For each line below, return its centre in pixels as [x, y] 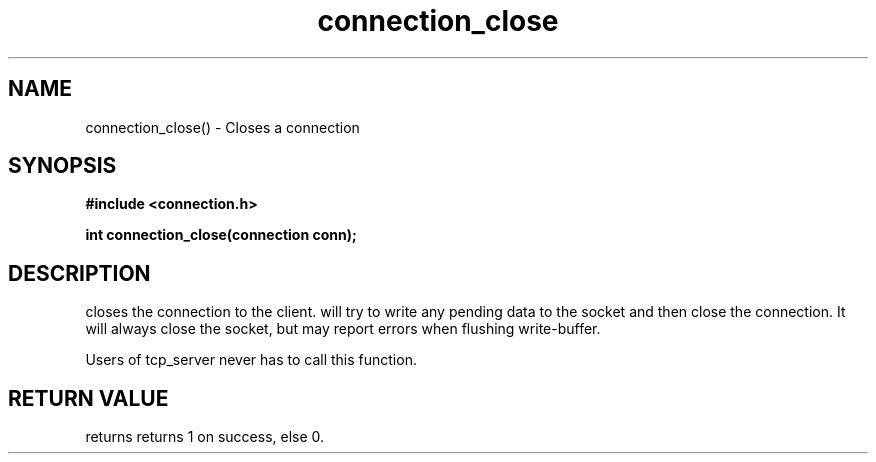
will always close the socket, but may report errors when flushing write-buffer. [343, 329]
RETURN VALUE [88, 398]
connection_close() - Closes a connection [222, 127]
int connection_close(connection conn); [221, 235]
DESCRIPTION [79, 273]
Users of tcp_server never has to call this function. [251, 360]
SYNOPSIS [62, 166]
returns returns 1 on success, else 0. [205, 437]
